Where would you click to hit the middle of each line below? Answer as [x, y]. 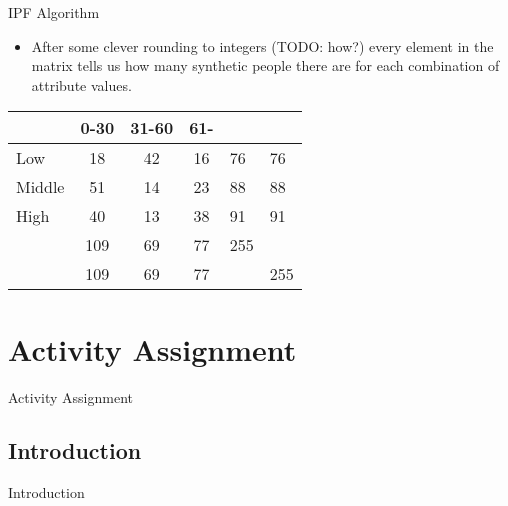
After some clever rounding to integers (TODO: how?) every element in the [262, 45]
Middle [40, 187]
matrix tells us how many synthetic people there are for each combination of [265, 65]
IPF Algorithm [54, 12]
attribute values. [81, 84]
